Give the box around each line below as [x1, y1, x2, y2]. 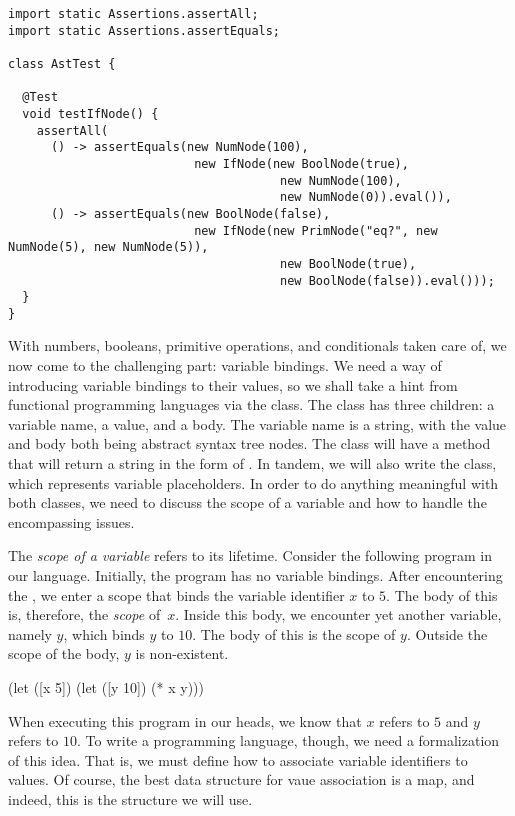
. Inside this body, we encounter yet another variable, [175, 604, 502, 625]
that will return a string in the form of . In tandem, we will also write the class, [8, 453, 497, 474]
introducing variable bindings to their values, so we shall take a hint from [8, 374, 458, 395]
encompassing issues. [8, 511, 135, 532]
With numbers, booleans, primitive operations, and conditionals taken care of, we [8, 335, 507, 356]
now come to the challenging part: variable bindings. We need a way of [8, 355, 442, 376]
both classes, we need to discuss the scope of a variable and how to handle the [8, 492, 487, 513]
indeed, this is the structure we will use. [8, 788, 253, 809]
